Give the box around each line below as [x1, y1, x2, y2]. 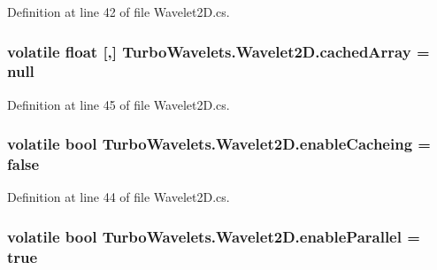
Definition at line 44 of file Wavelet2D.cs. [7, 188, 230, 206]
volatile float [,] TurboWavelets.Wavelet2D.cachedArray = [7, 40, 430, 62]
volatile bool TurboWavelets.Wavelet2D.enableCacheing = [7, 133, 431, 155]
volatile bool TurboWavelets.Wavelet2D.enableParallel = [7, 225, 420, 247]
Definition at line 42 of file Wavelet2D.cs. [7, 3, 230, 20]
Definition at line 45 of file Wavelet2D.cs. [7, 95, 230, 113]
